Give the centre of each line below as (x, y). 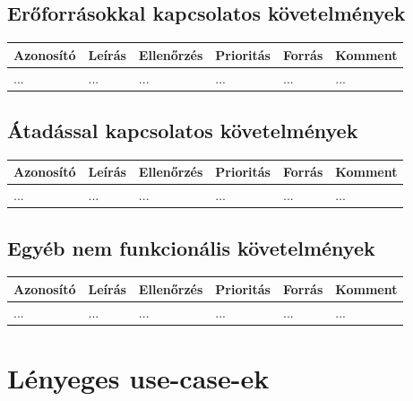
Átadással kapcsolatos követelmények (183, 131)
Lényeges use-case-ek (138, 378)
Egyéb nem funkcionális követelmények (191, 247)
